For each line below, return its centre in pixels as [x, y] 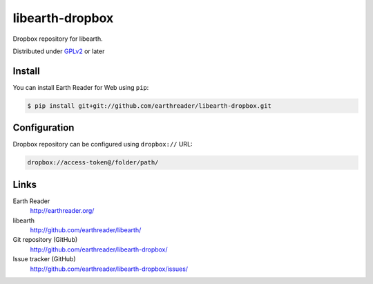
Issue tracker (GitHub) [44, 259]
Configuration [44, 128]
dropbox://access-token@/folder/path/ [93, 163]
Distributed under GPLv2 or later [59, 51]
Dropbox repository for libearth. [58, 39]
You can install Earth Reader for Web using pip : [81, 87]
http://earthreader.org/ [62, 211]
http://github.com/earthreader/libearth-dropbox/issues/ [109, 269]
